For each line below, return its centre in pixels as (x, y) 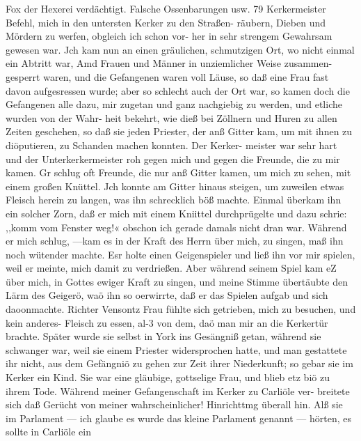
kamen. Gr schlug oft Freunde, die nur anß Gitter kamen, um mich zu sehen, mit (178, 172)
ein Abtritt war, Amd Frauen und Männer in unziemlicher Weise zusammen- (169, 63)
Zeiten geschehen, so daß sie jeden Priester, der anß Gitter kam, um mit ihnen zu (179, 131)
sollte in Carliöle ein (49, 432)
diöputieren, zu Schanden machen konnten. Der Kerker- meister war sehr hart (171, 145)
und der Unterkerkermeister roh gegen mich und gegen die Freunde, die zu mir (173, 158)
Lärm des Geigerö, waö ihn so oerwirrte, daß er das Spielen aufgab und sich (167, 295)
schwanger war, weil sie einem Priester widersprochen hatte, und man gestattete (176, 349)
